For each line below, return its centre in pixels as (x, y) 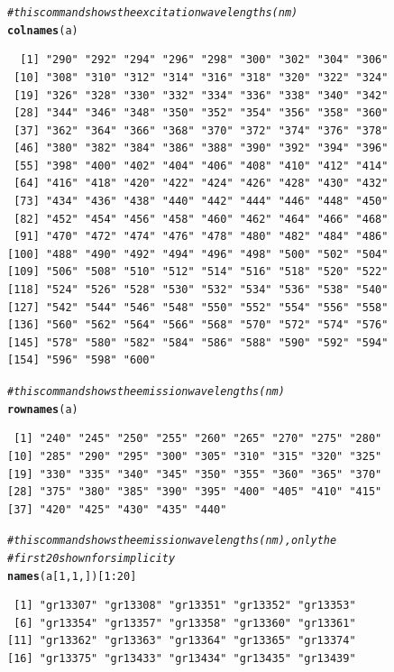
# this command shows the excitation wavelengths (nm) (153, 13)
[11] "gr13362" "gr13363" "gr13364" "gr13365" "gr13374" (182, 641)
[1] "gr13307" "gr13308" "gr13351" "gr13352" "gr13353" (185, 606)
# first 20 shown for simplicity (92, 558)
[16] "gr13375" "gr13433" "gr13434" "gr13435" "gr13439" (182, 659)
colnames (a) (43, 30)
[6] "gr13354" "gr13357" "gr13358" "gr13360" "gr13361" (185, 623)
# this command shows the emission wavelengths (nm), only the (172, 541)
